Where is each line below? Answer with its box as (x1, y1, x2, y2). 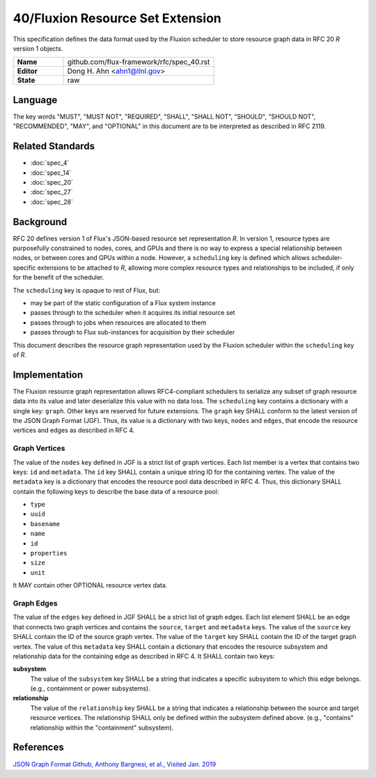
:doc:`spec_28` (30, 197, 73, 206)
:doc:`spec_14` (30, 168, 72, 177)
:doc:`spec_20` (30, 178, 73, 186)
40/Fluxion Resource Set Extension (13, 10, 222, 26)
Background (13, 216, 68, 228)
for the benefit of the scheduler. (13, 273, 104, 282)
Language (13, 94, 58, 106)
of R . (13, 351, 27, 359)
